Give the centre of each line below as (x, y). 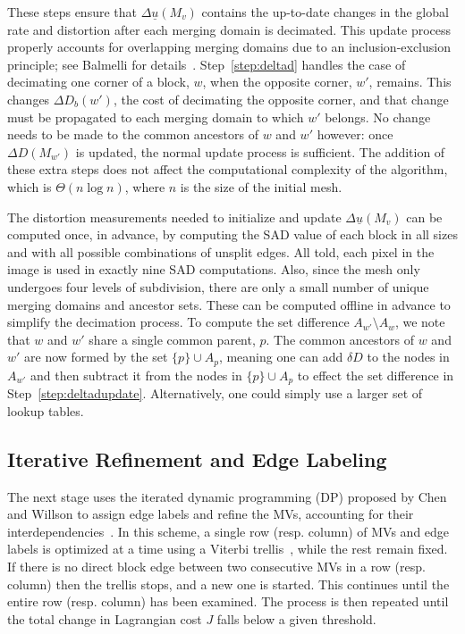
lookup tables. (46, 410)
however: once (355, 134)
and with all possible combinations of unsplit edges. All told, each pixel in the (221, 251)
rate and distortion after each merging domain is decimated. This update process (229, 29)
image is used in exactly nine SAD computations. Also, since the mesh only (214, 269)
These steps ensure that (72, 12)
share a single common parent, (172, 339)
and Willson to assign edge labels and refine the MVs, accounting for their (211, 514)
